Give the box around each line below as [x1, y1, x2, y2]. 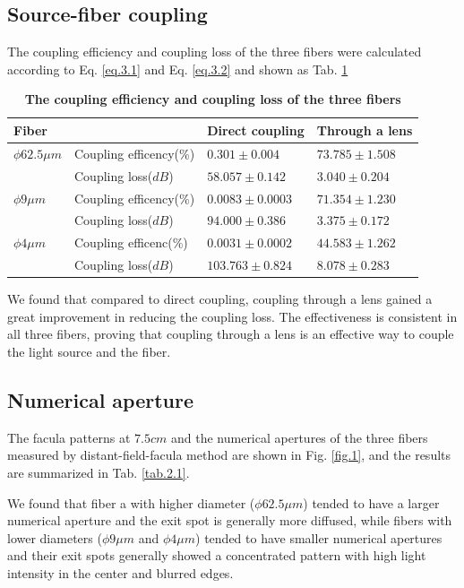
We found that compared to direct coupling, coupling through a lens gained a [7, 290, 433, 308]
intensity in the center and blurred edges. [7, 563, 234, 582]
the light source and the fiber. [7, 342, 171, 360]
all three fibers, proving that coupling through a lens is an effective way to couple [7, 324, 454, 343]
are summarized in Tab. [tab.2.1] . [7, 463, 190, 481]
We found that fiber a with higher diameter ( [7, 493, 255, 512]
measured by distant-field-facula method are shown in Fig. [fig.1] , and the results [7, 445, 451, 464]
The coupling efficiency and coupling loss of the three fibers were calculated [7, 42, 422, 61]
